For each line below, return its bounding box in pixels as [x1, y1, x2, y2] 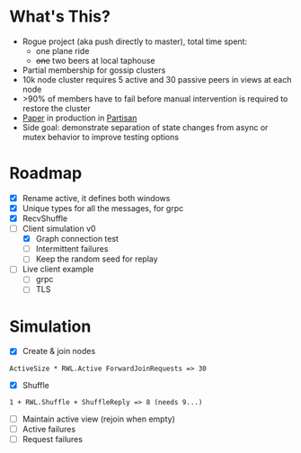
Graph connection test [35, 234, 120, 244]
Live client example [22, 263, 94, 275]
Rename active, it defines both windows [22, 192, 171, 203]
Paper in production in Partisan [22, 112, 137, 123]
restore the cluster [22, 102, 92, 113]
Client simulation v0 [22, 223, 96, 235]
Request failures [22, 433, 84, 444]
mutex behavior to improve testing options [22, 131, 180, 142]
